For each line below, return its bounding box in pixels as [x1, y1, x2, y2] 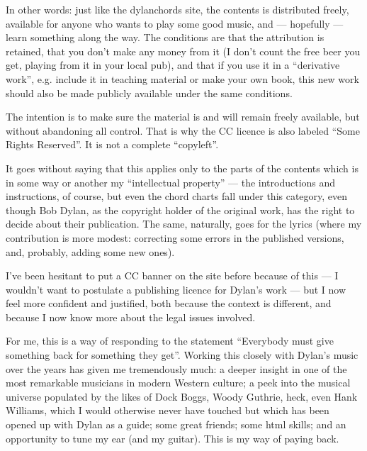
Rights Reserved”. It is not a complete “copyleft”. [6, 137, 219, 152]
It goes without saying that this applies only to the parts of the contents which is [6, 160, 358, 175]
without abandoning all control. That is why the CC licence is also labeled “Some [6, 123, 360, 138]
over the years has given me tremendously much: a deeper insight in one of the [6, 361, 347, 376]
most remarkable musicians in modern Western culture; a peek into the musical [6, 375, 351, 390]
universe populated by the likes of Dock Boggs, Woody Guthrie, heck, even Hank [6, 389, 358, 403]
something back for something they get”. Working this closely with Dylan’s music [6, 347, 358, 362]
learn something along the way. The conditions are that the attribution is [6, 30, 324, 45]
